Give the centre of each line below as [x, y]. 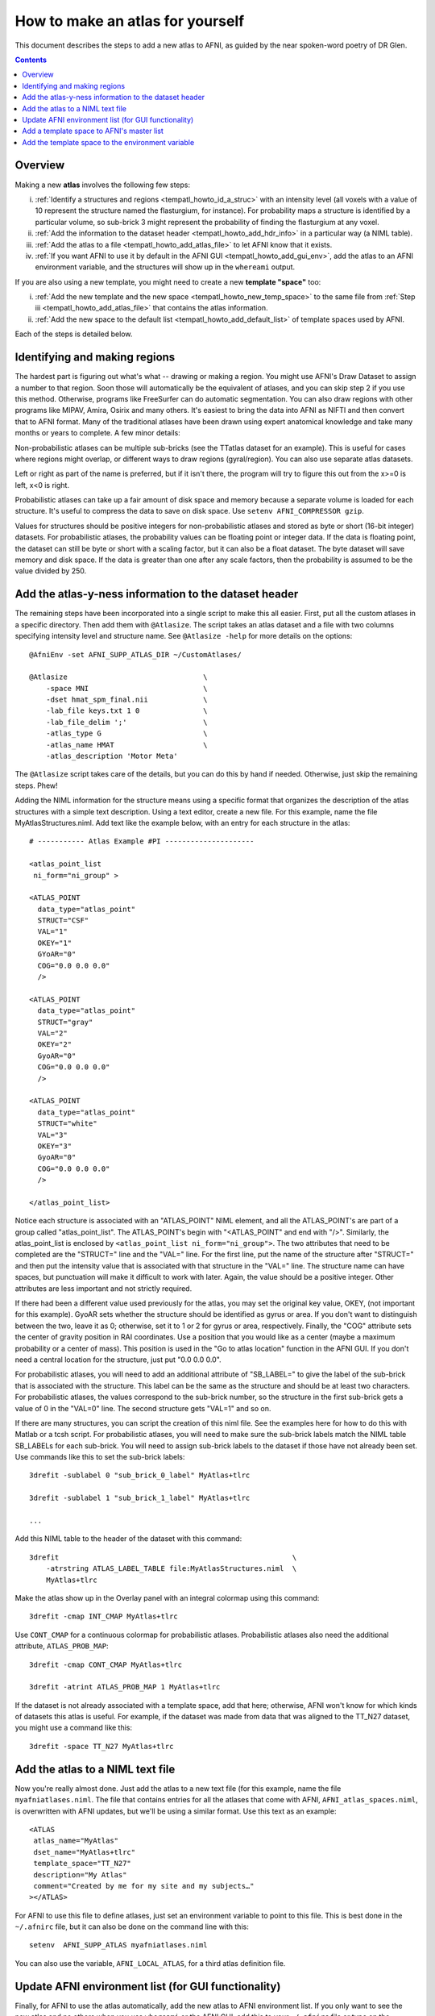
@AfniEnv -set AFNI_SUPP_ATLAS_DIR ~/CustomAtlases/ [135, 654]
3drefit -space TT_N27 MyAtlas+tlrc [101, 1746]
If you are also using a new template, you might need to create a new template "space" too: [168, 281]
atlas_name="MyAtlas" [76, 1841]
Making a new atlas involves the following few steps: [103, 185]
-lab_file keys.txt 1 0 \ [127, 711]
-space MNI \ [127, 688]
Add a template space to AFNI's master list [93, 131]
